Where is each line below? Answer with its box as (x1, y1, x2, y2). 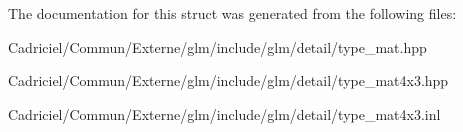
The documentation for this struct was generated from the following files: (8, 3, 457, 23)
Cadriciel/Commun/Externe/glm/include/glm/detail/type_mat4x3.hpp (8, 70, 449, 91)
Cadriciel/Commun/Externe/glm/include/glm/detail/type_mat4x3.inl (8, 103, 441, 124)
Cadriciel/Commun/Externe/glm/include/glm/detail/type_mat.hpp (8, 36, 427, 57)
